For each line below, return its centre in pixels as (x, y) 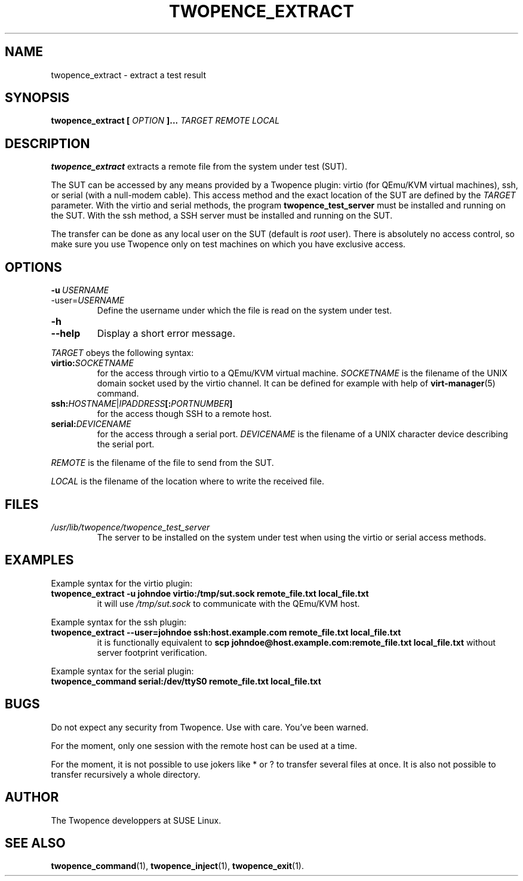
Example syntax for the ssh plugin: (119, 622)
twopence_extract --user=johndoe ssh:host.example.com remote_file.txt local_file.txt (226, 632)
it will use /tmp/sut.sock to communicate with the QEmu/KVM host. (228, 603)
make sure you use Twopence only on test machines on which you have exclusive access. (228, 244)
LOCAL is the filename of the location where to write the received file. (187, 481)
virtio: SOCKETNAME (92, 363)
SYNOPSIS (37, 98)
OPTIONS (33, 267)
